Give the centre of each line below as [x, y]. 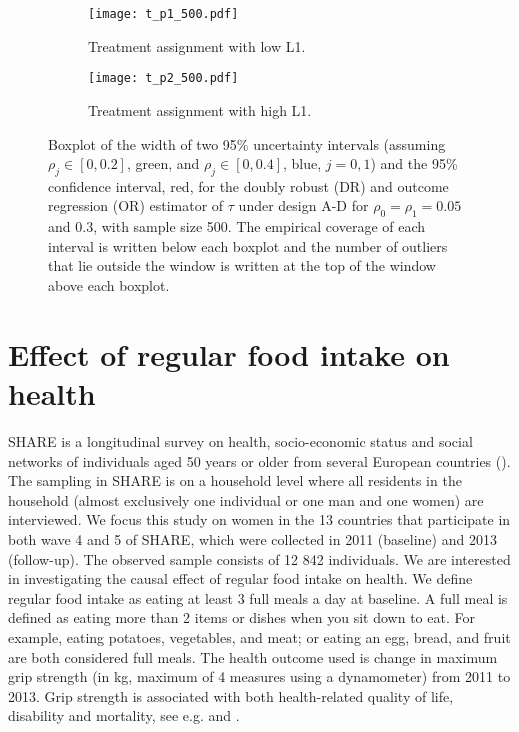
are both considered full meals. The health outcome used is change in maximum [253, 656]
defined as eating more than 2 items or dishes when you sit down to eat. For [241, 617]
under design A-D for [303, 205]
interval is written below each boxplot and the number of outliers [248, 245]
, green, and [163, 163]
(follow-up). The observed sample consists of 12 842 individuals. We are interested [259, 558]
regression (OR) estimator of [136, 205]
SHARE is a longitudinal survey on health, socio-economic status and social [240, 440]
